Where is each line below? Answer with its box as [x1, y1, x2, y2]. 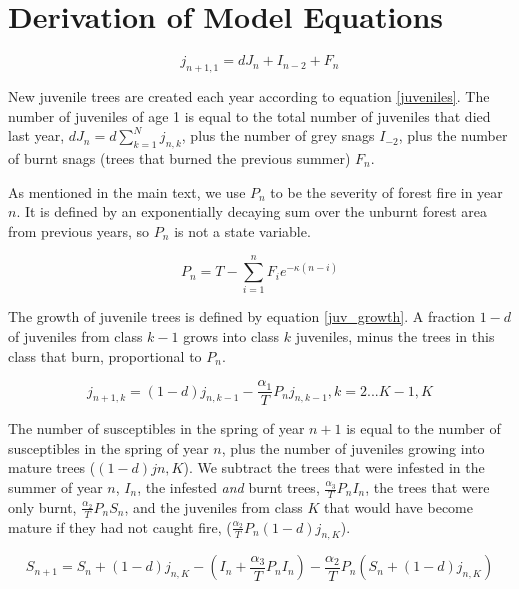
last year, [8, 125, 65, 146]
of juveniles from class [8, 326, 143, 346]
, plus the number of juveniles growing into [221, 437, 485, 458]
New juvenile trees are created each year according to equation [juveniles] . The [8, 85, 490, 106]
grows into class [183, 326, 280, 346]
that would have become [324, 496, 473, 517]
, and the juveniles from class [124, 496, 303, 517]
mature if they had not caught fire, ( [8, 516, 232, 537]
